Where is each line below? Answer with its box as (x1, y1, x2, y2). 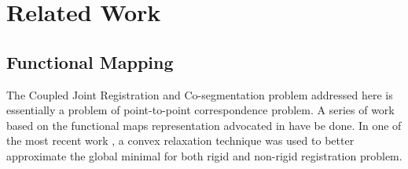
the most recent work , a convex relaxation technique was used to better (6, 132, 355, 149)
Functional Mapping (6, 49, 174, 74)
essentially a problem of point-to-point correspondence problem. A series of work (6, 102, 395, 118)
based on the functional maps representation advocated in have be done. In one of (6, 117, 402, 133)
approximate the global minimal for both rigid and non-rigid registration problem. (6, 147, 402, 164)
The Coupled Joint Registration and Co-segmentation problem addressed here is (6, 86, 393, 102)
